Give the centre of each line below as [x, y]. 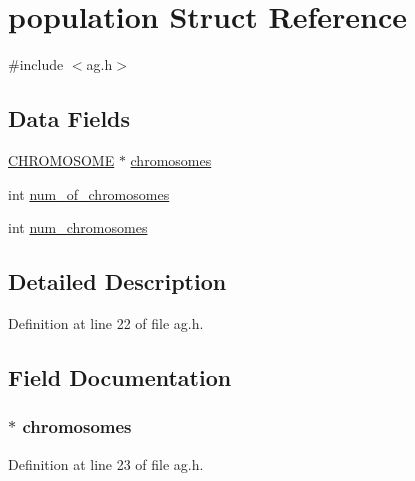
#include [36, 64]
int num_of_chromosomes [89, 193]
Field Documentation [120, 376]
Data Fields [69, 118]
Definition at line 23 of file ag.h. [106, 463]
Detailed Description [117, 281]
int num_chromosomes [78, 227]
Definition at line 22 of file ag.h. [106, 322]
